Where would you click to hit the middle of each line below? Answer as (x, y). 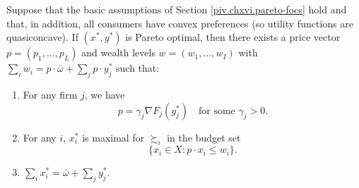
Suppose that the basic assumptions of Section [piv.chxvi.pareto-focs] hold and (177, 9)
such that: (138, 68)
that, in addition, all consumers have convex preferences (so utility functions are (180, 23)
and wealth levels (118, 52)
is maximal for (113, 137)
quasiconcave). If (42, 37)
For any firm (50, 94)
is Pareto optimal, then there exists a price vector (233, 37)
